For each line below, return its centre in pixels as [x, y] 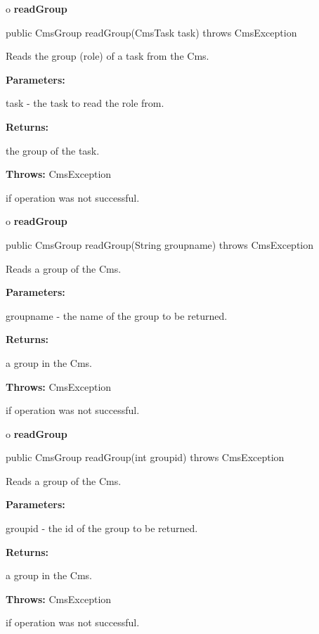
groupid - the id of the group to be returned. [102, 528]
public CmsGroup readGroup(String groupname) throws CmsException [160, 244]
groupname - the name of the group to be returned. [117, 315]
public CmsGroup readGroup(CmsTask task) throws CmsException [151, 32]
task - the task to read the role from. [85, 103]
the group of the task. [53, 150]
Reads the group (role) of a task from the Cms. [108, 56]
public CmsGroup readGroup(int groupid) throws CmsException [145, 457]
